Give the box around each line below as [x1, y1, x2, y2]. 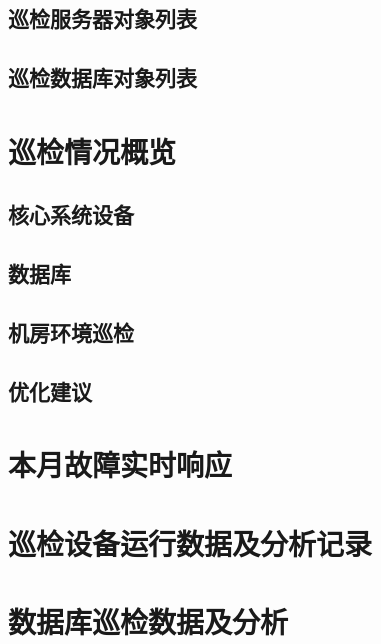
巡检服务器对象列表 [8, 3, 197, 34]
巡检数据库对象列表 [8, 62, 197, 93]
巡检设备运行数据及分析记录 [8, 522, 373, 563]
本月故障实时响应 [8, 444, 233, 485]
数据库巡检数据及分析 [8, 601, 289, 641]
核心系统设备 [8, 199, 134, 230]
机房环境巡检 [8, 316, 134, 347]
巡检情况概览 [8, 130, 177, 171]
